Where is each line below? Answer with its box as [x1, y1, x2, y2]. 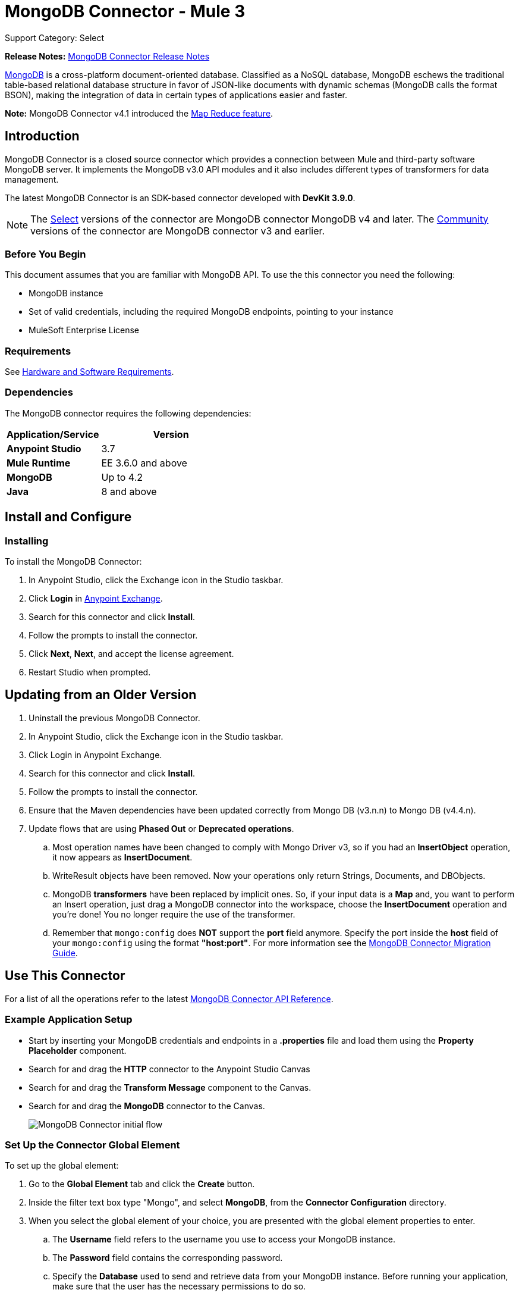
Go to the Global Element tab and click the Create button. [29, 1179, 255, 1189]
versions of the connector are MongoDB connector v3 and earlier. [30, 224, 325, 237]
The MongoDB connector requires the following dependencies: [5, 408, 251, 418]
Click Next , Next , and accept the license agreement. [29, 649, 234, 659]
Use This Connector [5, 968, 125, 984]
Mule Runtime [7, 456, 71, 469]
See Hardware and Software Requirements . [5, 367, 174, 377]
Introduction [5, 129, 80, 144]
